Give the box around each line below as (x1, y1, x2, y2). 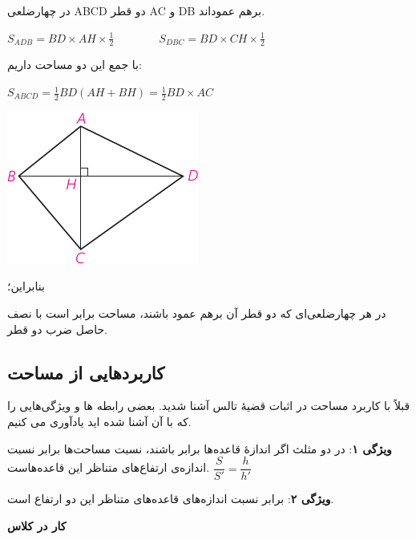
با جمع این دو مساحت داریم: (7, 56, 142, 73)
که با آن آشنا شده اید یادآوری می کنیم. (7, 413, 192, 430)
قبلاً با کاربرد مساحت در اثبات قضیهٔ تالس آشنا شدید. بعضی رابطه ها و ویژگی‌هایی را (7, 397, 410, 414)
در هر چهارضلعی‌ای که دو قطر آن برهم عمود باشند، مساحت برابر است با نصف (7, 305, 386, 322)
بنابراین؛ (7, 278, 45, 294)
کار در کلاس (7, 517, 67, 534)
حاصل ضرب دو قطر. (7, 320, 107, 337)
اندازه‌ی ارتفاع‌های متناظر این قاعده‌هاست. (7, 459, 210, 476)
